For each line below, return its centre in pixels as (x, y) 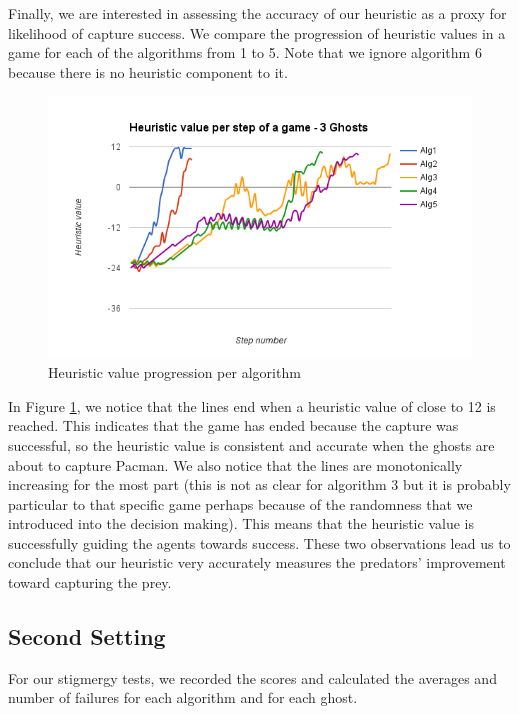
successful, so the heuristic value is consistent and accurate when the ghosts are (251, 444)
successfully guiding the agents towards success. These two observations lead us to (259, 542)
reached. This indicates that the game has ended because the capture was (233, 425)
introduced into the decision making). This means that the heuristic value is (241, 523)
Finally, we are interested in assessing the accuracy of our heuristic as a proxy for (257, 13)
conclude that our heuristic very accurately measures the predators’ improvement (257, 562)
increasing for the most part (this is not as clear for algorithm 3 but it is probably (259, 484)
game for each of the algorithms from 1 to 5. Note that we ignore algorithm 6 (245, 52)
